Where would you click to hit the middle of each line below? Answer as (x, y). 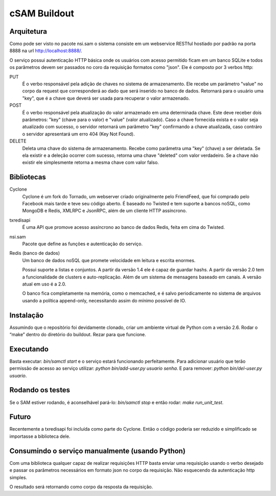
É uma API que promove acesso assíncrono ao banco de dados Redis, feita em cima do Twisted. (123, 227)
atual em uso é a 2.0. (44, 284)
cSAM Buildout (42, 13)
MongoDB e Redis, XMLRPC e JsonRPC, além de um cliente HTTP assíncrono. (105, 211)
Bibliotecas (28, 177)
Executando (29, 349)
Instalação (27, 315)
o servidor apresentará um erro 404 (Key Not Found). (78, 134)
